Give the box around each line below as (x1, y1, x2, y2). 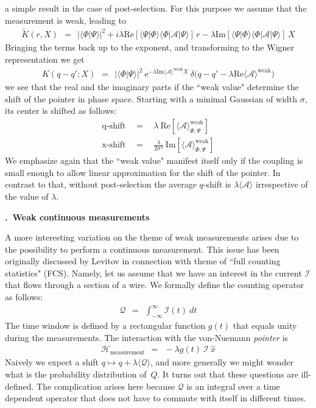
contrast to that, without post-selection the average (5, 178, 197, 191)
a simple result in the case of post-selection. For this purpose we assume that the (5, 2, 307, 14)
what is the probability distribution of (5, 368, 147, 381)
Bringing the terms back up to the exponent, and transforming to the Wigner (5, 41, 295, 54)
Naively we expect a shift (5, 356, 99, 368)
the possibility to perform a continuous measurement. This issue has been (5, 242, 279, 255)
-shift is (203, 178, 231, 191)
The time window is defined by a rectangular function (5, 319, 206, 331)
